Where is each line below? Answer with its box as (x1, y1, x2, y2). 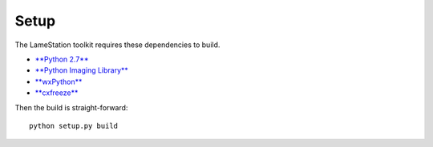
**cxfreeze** (34, 88, 79, 97)
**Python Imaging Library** (34, 66, 128, 75)
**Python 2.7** (34, 54, 89, 64)
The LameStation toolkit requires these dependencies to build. (14, 40, 221, 50)
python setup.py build (29, 121, 119, 130)
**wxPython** (34, 77, 83, 86)
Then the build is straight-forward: (14, 102, 128, 112)
